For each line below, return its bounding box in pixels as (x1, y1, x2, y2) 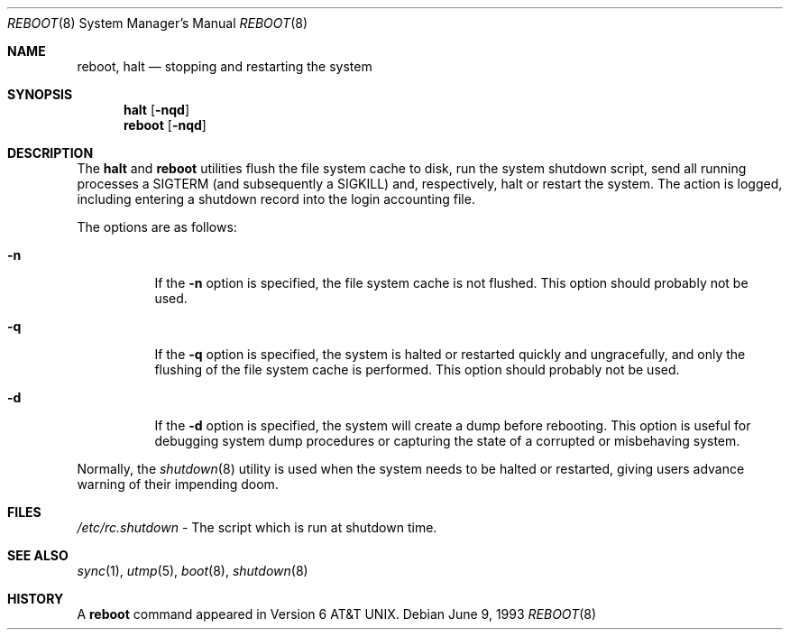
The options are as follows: (77, 219, 237, 235)
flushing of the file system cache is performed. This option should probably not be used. (154, 362, 680, 377)
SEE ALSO (7, 548, 69, 563)
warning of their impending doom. (77, 476, 279, 492)
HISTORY (7, 591, 64, 606)
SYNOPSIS (7, 87, 73, 102)
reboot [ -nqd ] (124, 117, 207, 133)
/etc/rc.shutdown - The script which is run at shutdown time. (77, 520, 437, 535)
